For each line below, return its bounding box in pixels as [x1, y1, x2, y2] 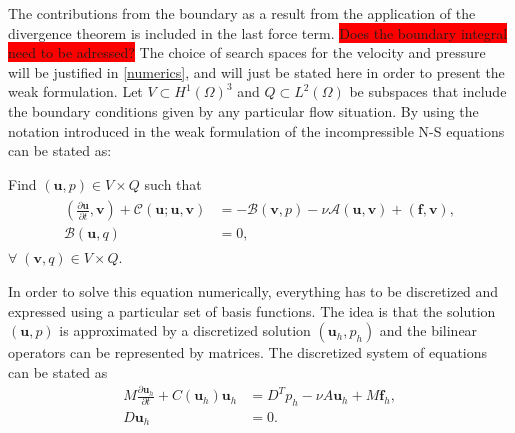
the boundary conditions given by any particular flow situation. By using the [8, 100, 479, 121]
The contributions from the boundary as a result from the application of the [8, 3, 476, 23]
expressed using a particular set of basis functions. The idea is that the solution [8, 300, 496, 321]
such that [144, 173, 202, 194]
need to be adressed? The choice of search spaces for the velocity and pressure [8, 42, 486, 63]
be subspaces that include [349, 81, 507, 102]
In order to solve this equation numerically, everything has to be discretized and [8, 281, 499, 302]
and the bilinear [379, 320, 478, 341]
